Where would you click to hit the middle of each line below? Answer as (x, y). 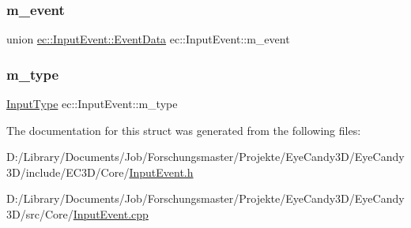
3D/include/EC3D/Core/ (68, 172)
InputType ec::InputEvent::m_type (92, 104)
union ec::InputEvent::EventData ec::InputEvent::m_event (148, 39)
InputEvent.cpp (111, 214)
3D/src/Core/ (40, 214)
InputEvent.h (161, 172)
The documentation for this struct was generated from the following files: (184, 130)
